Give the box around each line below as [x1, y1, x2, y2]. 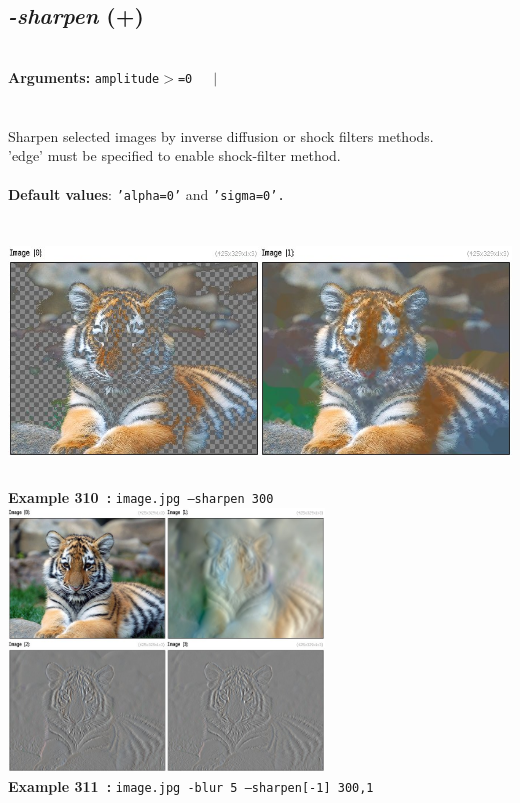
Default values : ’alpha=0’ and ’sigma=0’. [8, 184, 285, 205]
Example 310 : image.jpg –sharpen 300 [8, 487, 274, 508]
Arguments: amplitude [8, 66, 160, 87]
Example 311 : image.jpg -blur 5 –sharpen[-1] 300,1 [8, 776, 374, 797]
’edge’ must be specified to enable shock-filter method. [8, 145, 341, 166]
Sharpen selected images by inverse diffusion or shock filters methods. [8, 125, 434, 146]
